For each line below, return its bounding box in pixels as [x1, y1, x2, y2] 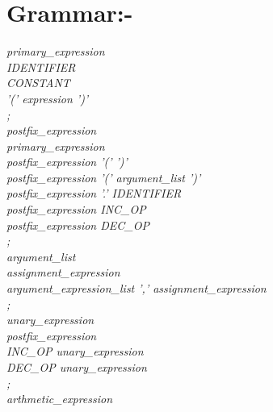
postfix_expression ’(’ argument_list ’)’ [6, 169, 201, 185]
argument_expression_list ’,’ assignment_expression [6, 280, 267, 297]
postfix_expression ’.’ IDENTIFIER [6, 185, 182, 202]
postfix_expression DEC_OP [6, 216, 149, 233]
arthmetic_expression [6, 390, 113, 407]
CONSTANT [6, 74, 70, 91]
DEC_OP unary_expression [6, 359, 147, 375]
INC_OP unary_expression [6, 343, 144, 360]
